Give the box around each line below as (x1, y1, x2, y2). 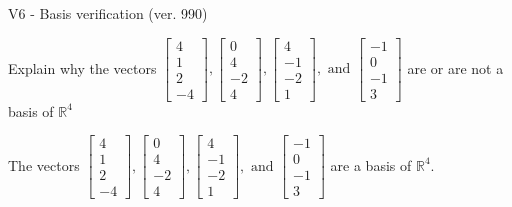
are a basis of (330, 154, 412, 175)
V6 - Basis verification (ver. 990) (8, 3, 208, 23)
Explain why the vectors (8, 57, 157, 78)
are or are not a (407, 57, 504, 78)
